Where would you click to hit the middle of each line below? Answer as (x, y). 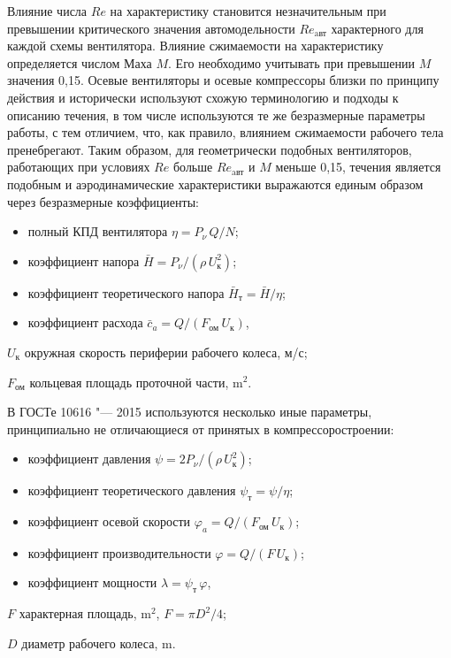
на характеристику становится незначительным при (248, 11)
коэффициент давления (89, 459)
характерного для (377, 28)
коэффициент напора (84, 260)
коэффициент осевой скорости (109, 521)
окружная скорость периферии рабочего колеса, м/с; (166, 352)
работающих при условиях (79, 167)
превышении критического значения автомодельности (151, 28)
